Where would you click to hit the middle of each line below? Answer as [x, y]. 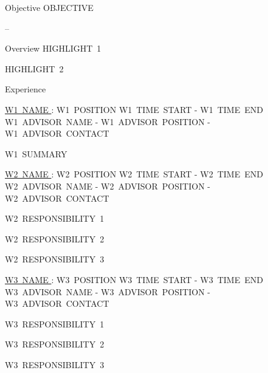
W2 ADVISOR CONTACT [57, 198]
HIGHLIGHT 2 [34, 68]
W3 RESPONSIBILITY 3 [55, 364]
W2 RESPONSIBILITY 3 [55, 259]
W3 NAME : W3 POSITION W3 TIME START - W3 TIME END [134, 279]
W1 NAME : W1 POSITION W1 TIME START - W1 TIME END [134, 109]
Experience [26, 89]
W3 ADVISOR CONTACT [57, 303]
